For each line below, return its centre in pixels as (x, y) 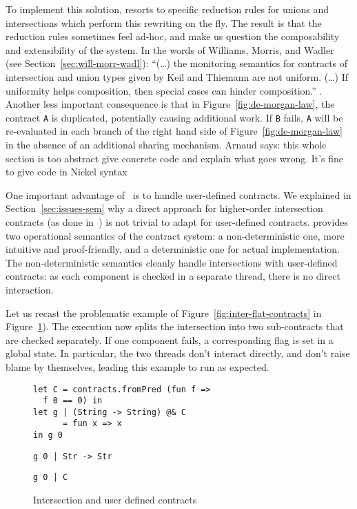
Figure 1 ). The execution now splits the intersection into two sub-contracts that (175, 326)
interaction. (30, 289)
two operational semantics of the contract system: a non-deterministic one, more (175, 235)
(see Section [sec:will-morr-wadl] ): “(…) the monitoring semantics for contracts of (177, 63)
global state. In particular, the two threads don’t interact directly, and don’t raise (178, 353)
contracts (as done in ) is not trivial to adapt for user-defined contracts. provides (177, 221)
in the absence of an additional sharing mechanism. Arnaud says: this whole (166, 144)
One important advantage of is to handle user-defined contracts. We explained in (178, 194)
